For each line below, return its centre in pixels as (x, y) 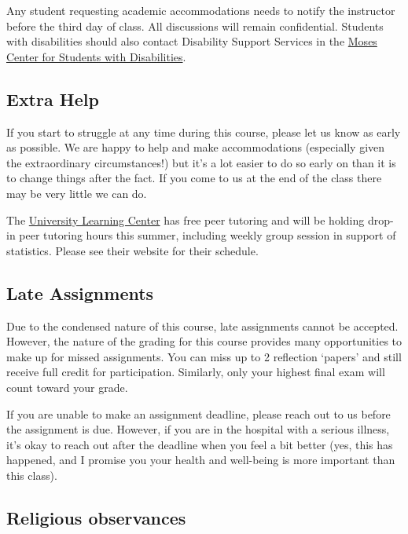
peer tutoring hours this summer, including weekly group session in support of (208, 235)
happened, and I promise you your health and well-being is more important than (201, 460)
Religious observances (96, 517)
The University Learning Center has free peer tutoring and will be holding (186, 219)
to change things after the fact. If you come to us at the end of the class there (194, 178)
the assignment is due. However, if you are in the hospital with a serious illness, (198, 429)
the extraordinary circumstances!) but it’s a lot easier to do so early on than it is (201, 162)
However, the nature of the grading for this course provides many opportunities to (204, 341)
